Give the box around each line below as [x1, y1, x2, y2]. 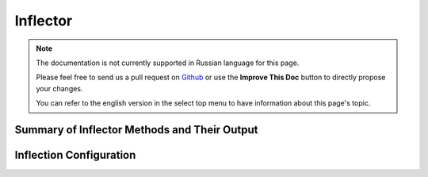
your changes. [36, 83, 83, 93]
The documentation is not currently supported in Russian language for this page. [36, 58, 300, 67]
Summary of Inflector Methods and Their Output [14, 123, 258, 137]
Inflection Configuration [14, 148, 136, 162]
